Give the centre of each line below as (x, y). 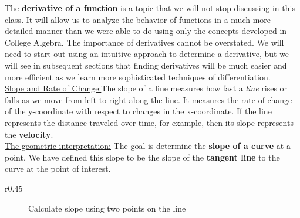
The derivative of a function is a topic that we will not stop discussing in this (150, 8)
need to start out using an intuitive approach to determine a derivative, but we (147, 54)
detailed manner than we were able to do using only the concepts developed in (146, 31)
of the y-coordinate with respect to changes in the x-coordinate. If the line (138, 111)
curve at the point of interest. (58, 168)
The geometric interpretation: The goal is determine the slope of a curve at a (148, 146)
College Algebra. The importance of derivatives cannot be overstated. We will (144, 42)
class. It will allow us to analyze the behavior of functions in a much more (138, 19)
